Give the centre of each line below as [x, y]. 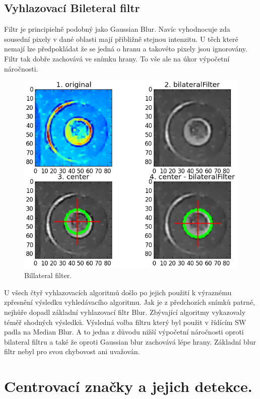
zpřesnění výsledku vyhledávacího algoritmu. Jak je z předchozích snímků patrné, [129, 302]
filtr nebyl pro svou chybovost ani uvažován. [72, 351]
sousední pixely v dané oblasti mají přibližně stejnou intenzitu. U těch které [121, 39]
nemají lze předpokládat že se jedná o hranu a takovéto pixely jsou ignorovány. [126, 49]
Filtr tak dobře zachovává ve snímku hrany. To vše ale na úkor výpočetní [117, 58]
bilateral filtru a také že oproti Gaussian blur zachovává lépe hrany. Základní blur [130, 341]
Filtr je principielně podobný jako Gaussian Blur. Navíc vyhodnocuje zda [117, 29]
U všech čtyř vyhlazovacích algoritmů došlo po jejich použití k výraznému [118, 292]
